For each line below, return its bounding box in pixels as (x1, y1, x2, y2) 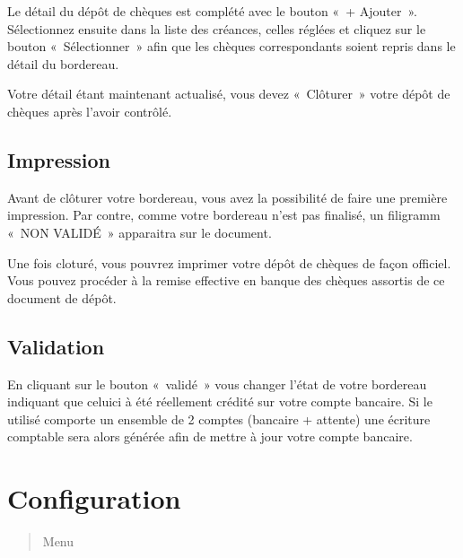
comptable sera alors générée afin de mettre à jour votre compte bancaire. (7, 427, 413, 446)
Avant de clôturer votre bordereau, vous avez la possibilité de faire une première (7, 187, 448, 206)
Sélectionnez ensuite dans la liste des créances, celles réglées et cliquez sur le (7, 19, 426, 38)
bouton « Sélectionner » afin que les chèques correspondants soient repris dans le (7, 37, 456, 56)
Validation (7, 332, 105, 360)
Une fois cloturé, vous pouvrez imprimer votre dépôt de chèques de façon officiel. (7, 253, 451, 272)
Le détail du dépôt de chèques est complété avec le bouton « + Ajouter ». (7, 2, 417, 20)
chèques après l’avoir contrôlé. (7, 101, 172, 120)
